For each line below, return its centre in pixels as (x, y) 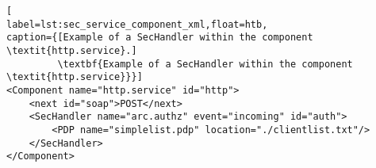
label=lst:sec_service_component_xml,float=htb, (137, 24)
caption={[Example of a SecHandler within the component (160, 38)
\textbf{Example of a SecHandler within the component (205, 64)
